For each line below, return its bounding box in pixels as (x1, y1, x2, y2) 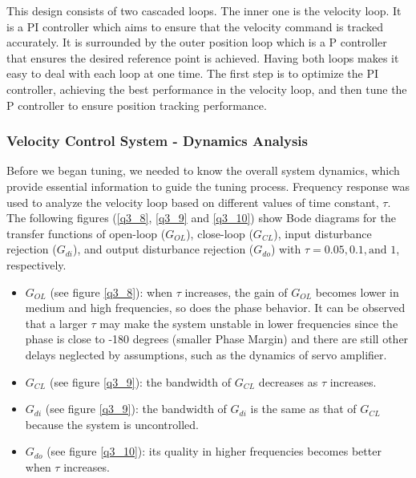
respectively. (6, 256, 67, 273)
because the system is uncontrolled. (25, 415, 199, 432)
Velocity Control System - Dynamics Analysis (6, 131, 309, 151)
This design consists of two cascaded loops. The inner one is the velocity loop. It (6, 2, 402, 18)
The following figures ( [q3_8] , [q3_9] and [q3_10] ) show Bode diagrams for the (6, 209, 396, 226)
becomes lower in (315, 283, 399, 300)
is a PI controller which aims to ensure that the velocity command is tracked (6, 18, 383, 34)
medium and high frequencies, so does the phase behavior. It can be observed (25, 299, 406, 316)
